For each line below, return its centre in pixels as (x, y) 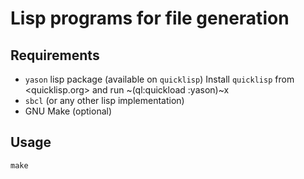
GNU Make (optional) (68, 111)
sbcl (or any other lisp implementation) (104, 100)
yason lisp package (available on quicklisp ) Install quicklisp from (159, 79)
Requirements (55, 55)
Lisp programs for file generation (150, 18)
